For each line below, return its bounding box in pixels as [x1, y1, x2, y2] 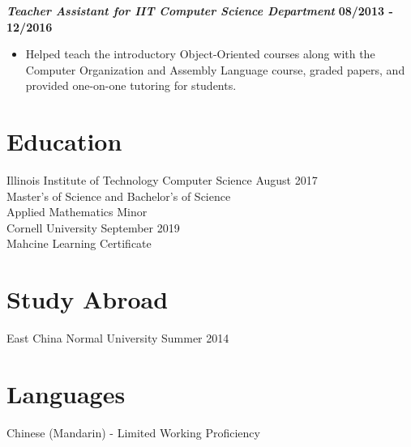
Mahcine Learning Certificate [6, 235, 152, 252]
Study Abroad [6, 283, 169, 316]
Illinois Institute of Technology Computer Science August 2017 [6, 172, 318, 189]
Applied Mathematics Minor [6, 203, 148, 220]
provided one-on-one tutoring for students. [25, 77, 237, 94]
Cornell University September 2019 [6, 219, 180, 236]
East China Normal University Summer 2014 [6, 330, 229, 347]
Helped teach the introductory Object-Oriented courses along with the [25, 45, 375, 62]
